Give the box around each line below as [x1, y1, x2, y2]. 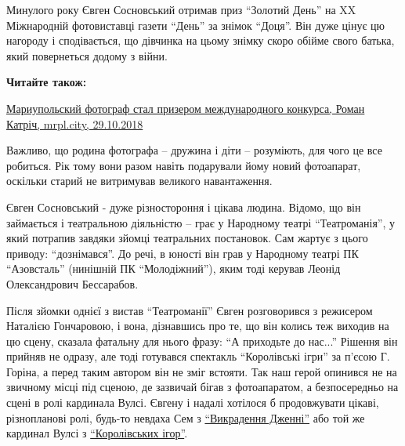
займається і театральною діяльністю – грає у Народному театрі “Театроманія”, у [6, 214, 395, 230]
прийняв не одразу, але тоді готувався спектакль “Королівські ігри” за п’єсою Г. [6, 348, 390, 364]
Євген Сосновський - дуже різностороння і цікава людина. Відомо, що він [6, 198, 361, 215]
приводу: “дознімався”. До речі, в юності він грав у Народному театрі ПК [6, 245, 359, 261]
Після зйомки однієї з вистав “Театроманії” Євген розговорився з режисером [6, 302, 373, 318]
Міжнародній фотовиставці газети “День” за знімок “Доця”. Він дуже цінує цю [6, 16, 385, 33]
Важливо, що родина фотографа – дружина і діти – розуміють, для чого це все [6, 142, 382, 158]
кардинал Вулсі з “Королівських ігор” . [6, 425, 188, 441]
